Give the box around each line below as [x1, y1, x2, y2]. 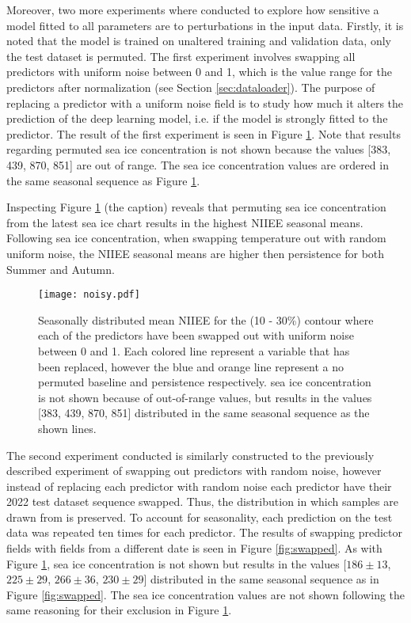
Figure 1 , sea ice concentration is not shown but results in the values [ [6, 555, 347, 572]
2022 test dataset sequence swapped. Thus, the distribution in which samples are [6, 493, 398, 510]
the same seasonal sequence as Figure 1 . [6, 172, 200, 188]
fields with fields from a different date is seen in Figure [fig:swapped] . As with [6, 540, 382, 557]
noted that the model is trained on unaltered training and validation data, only [6, 32, 391, 49]
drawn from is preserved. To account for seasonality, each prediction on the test [6, 508, 393, 525]
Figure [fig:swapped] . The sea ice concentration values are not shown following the [6, 586, 405, 602]
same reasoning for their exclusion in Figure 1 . [6, 602, 232, 618]
